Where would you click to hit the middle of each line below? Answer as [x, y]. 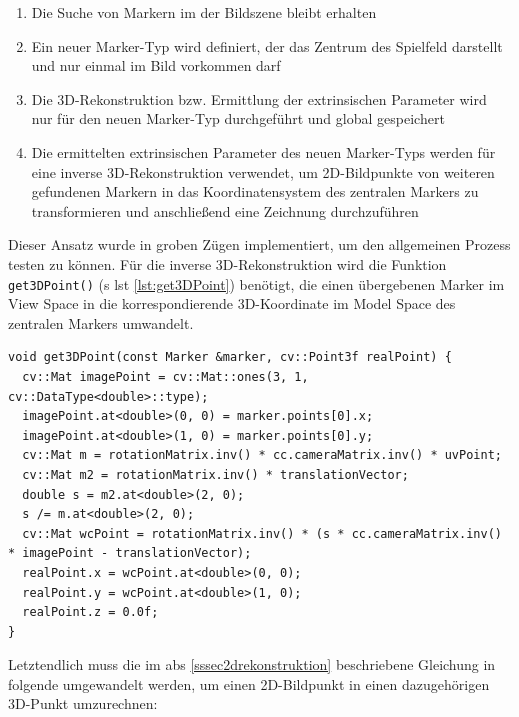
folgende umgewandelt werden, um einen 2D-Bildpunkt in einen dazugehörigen [249, 683]
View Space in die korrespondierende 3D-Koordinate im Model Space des [232, 303]
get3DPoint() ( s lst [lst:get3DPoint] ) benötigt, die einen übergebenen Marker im [256, 283]
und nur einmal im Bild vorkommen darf [156, 65]
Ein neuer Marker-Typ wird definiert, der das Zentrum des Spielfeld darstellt [267, 45]
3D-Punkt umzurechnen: [83, 703]
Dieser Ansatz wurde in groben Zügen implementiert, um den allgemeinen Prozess [259, 244]
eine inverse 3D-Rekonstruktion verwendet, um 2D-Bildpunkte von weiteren [263, 171]
